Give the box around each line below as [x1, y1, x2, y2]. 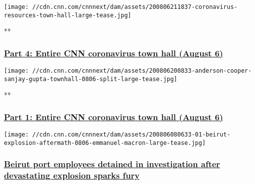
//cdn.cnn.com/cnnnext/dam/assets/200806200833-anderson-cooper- [32, 67, 252, 75]
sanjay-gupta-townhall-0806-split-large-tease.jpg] [4, 75, 177, 83]
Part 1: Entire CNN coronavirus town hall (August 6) [4, 110, 223, 123]
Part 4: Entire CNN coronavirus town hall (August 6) [4, 46, 223, 59]
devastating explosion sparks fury [4, 169, 140, 182]
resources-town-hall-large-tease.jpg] [4, 11, 131, 19]
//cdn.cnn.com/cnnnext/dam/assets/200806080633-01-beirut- [32, 131, 231, 138]
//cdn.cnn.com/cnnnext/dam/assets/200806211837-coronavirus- [32, 3, 238, 10]
